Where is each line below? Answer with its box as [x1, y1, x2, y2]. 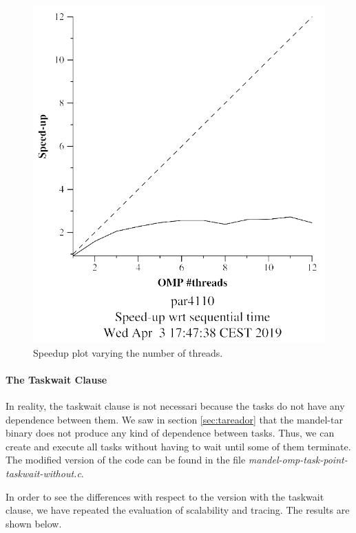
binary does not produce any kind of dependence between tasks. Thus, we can [6, 426, 335, 440]
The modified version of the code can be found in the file [6, 452, 246, 467]
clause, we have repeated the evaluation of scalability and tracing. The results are [6, 503, 350, 517]
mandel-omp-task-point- [248, 452, 348, 467]
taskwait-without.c [6, 466, 81, 481]
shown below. [6, 516, 62, 530]
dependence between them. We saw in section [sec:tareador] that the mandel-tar [6, 412, 343, 426]
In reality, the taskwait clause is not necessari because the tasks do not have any [6, 399, 345, 413]
